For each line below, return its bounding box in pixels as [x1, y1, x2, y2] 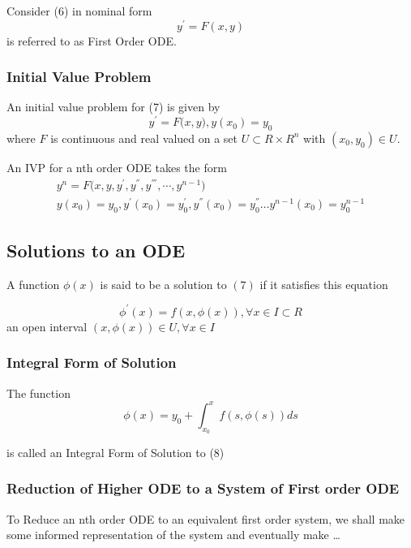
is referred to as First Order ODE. [6, 32, 177, 49]
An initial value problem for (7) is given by [6, 98, 220, 115]
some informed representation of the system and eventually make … [6, 526, 340, 543]
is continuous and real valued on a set [50, 129, 238, 146]
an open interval [6, 317, 88, 334]
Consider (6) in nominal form [6, 2, 152, 19]
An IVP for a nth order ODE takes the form [6, 158, 227, 175]
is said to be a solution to [100, 275, 227, 292]
